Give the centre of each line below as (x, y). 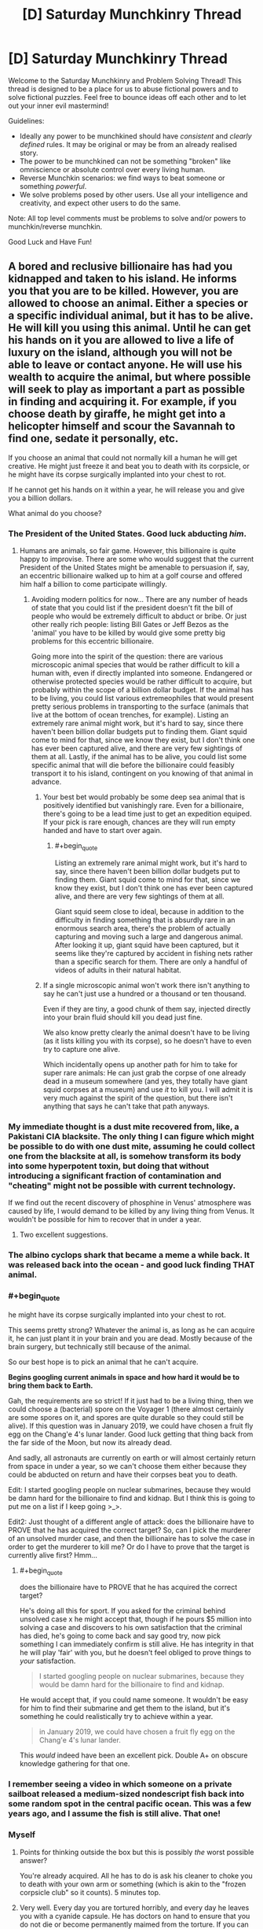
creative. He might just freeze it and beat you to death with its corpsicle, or (129, 466)
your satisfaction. (47, 1661)
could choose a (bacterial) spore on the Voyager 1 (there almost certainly (126, 1409)
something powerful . (53, 186)
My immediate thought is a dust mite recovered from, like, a (124, 1127)
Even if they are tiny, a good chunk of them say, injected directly (147, 1009)
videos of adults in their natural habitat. (118, 970)
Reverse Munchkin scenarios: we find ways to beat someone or (122, 178)
